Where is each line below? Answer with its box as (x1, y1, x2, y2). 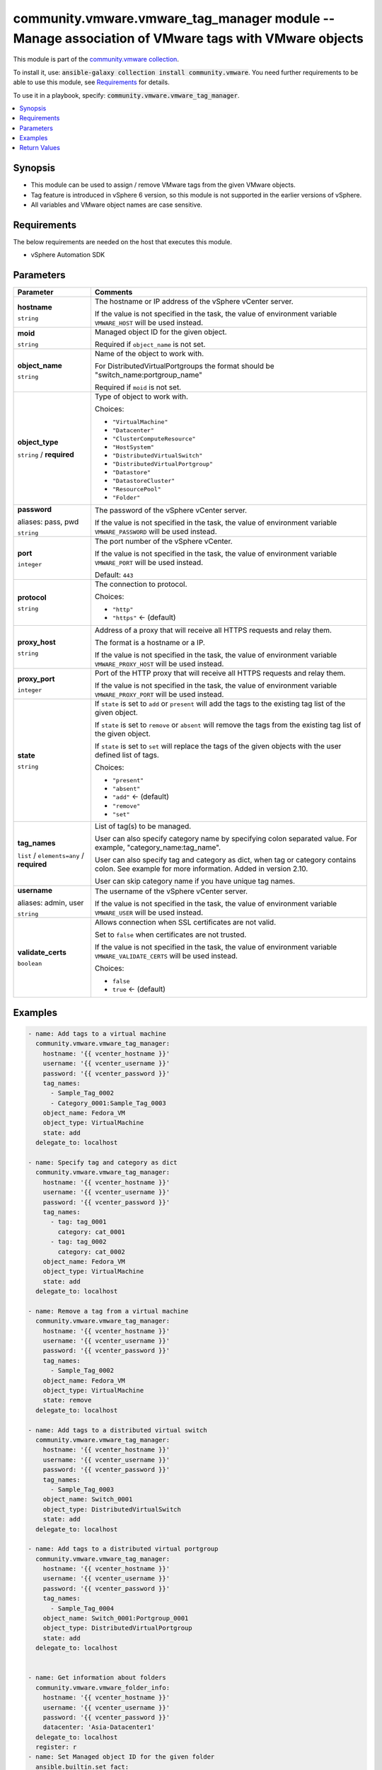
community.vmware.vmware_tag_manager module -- (13, 11, 335, 26)
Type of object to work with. (94, 392, 189, 401)
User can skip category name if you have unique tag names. (94, 877, 296, 886)
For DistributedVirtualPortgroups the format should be (94, 361, 275, 371)
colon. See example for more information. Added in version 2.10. (94, 864, 308, 874)
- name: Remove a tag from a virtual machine (28, 1307, 189, 1315)
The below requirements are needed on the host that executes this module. (13, 238, 233, 246)
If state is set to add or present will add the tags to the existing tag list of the (94, 699, 346, 709)
